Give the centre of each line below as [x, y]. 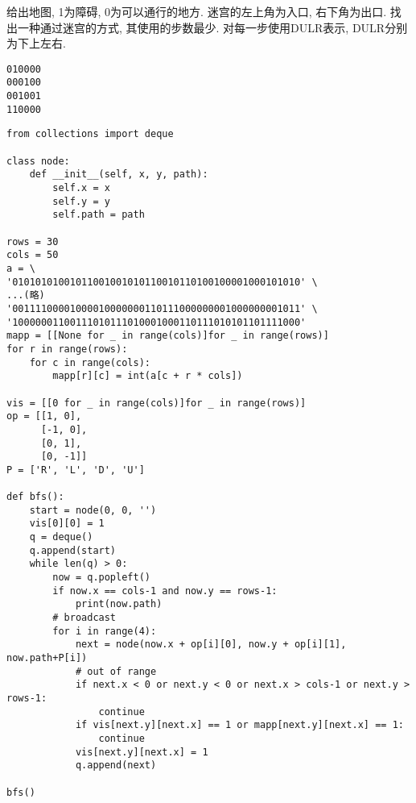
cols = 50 [33, 255]
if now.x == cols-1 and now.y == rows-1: [165, 591]
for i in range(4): [105, 631]
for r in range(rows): [67, 349]
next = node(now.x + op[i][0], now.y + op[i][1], [211, 645]
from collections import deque [90, 134]
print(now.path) [119, 604]
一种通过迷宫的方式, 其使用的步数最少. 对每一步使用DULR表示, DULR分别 [212, 27]
